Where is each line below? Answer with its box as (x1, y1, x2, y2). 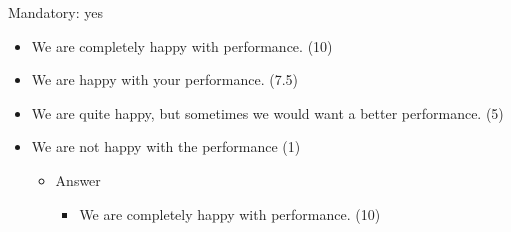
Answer (55, 169, 101, 190)
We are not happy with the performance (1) (31, 136, 301, 157)
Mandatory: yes (8, 2, 104, 22)
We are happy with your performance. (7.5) (31, 69, 298, 90)
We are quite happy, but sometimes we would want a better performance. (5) (31, 102, 504, 123)
